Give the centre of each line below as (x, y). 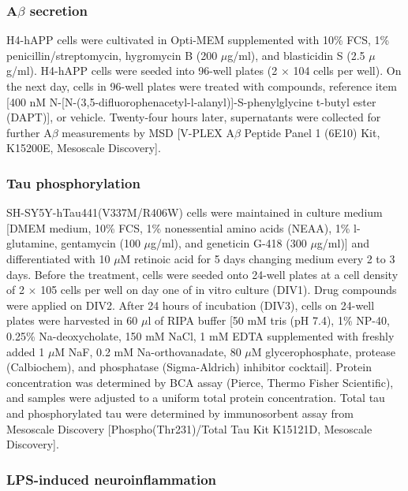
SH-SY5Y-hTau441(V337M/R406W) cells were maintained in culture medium (195, 212)
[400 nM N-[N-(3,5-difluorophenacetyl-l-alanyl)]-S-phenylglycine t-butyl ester (191, 101)
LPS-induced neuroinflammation (112, 479)
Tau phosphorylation (73, 182)
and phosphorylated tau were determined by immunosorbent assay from (180, 413)
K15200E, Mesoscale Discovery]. (84, 148)
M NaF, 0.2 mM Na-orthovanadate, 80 (148, 351)
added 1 (26, 351)
